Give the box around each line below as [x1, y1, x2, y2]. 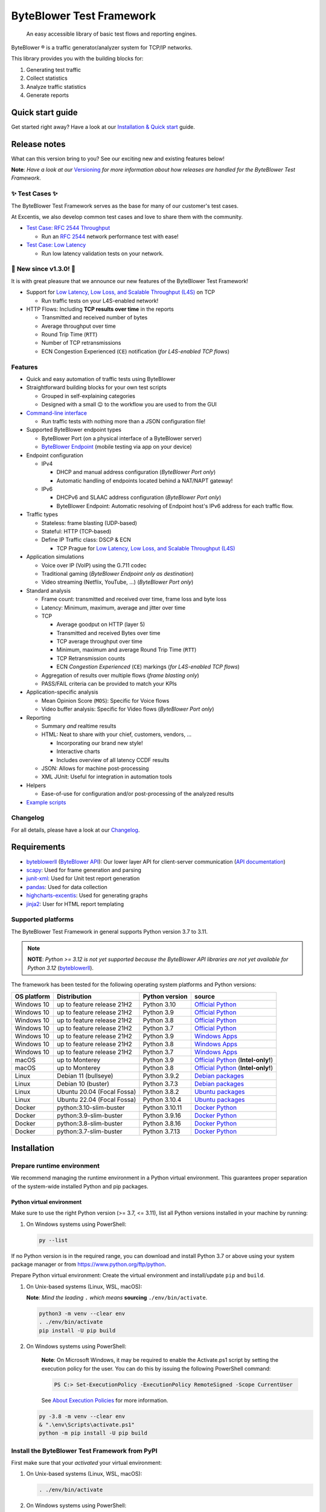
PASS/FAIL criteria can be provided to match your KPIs [41, 680, 177, 688]
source [194, 992, 216, 1000]
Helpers [26, 781, 46, 789]
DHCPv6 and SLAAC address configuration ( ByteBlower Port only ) [56, 494, 222, 501]
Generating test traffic [26, 66, 81, 73]
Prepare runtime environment [11, 1162, 100, 1170]
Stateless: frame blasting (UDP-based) [41, 519, 138, 526]
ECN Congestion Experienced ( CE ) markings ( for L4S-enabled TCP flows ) [56, 663, 240, 671]
